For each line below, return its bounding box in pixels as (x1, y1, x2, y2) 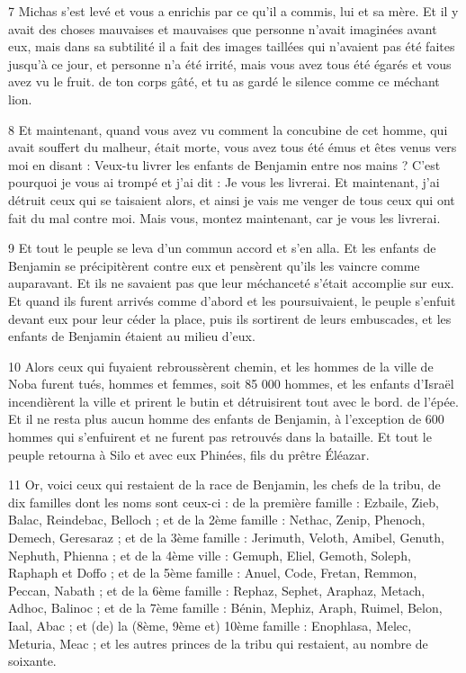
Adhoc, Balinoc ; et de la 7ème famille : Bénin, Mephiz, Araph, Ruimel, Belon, (8, 598, 443, 617)
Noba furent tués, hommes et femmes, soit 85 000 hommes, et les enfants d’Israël (8, 374, 454, 393)
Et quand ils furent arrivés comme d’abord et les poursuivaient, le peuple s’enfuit (8, 291, 456, 310)
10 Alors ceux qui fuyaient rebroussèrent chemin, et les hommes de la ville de (8, 356, 434, 375)
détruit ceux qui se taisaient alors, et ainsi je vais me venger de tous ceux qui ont (8, 190, 455, 209)
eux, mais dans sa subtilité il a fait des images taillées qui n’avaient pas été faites (8, 37, 455, 56)
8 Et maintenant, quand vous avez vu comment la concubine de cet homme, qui (8, 120, 448, 139)
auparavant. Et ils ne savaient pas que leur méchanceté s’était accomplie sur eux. (8, 274, 454, 292)
